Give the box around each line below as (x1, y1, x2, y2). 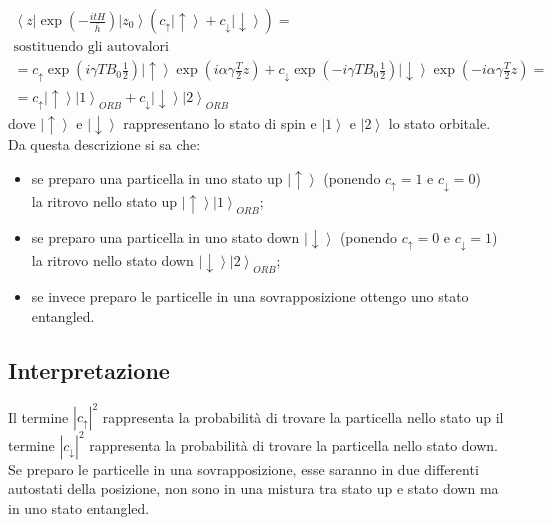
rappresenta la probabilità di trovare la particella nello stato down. (89, 434, 498, 455)
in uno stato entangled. (8, 497, 150, 518)
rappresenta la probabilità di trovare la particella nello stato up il (102, 406, 504, 427)
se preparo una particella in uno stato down (31, 226, 300, 247)
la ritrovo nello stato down (31, 250, 194, 271)
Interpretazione (8, 354, 170, 385)
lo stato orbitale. (388, 112, 491, 133)
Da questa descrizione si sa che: (8, 134, 201, 155)
